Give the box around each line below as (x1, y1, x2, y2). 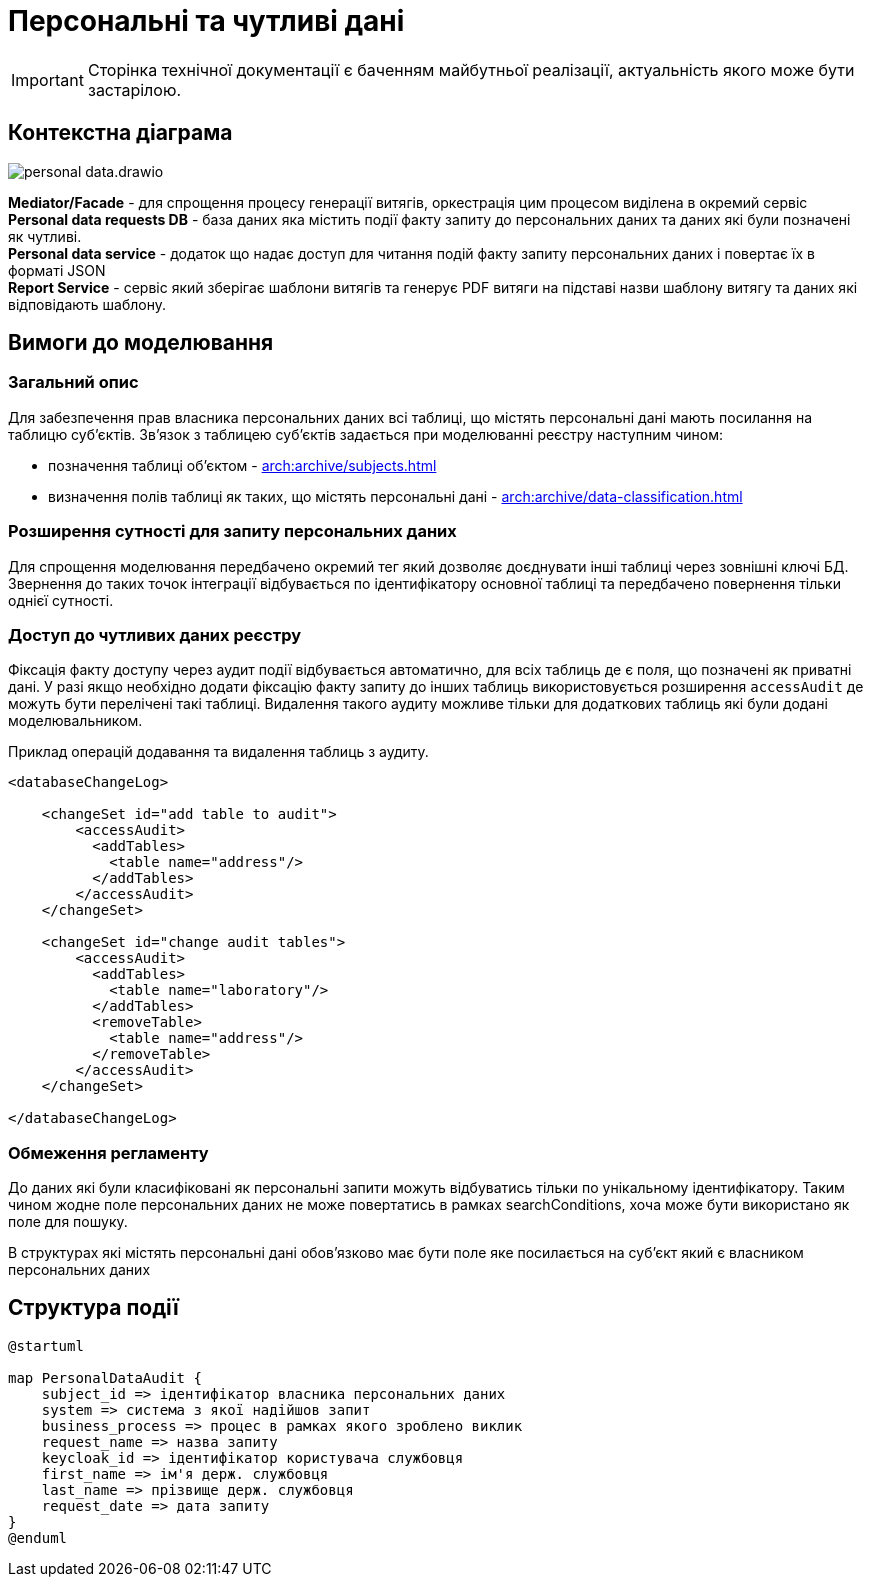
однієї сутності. (8, 591, 114, 609)
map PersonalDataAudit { (8, 1369, 202, 1386)
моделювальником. (8, 712, 143, 730)
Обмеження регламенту (8, 1142, 209, 1163)
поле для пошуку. (8, 1213, 128, 1231)
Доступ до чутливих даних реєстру (8, 624, 302, 645)
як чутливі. (8, 227, 82, 245)
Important (11, 69, 84, 90)
